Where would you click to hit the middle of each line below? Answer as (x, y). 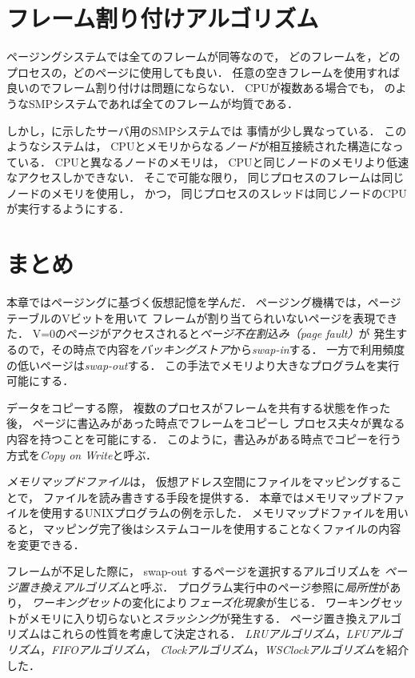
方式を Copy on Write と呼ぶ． (82, 454)
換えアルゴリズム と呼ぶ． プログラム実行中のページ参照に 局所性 (209, 586)
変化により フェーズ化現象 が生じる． (227, 602)
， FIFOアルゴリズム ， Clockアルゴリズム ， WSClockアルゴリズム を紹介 (225, 650)
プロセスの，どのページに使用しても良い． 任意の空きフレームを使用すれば (203, 72)
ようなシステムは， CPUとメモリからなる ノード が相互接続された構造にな (200, 146)
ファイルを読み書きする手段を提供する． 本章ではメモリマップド (213, 497)
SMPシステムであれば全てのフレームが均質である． (164, 103)
